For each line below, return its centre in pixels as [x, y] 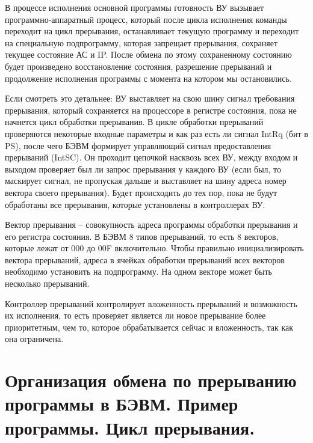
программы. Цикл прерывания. [130, 427]
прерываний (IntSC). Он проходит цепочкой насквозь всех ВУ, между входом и [151, 157]
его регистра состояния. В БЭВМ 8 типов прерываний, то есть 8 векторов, [142, 236]
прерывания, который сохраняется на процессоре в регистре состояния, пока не [151, 110]
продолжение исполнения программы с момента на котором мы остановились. [148, 78]
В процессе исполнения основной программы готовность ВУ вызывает [135, 7]
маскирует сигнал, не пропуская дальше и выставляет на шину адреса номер [146, 181]
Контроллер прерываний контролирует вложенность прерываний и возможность [151, 303]
